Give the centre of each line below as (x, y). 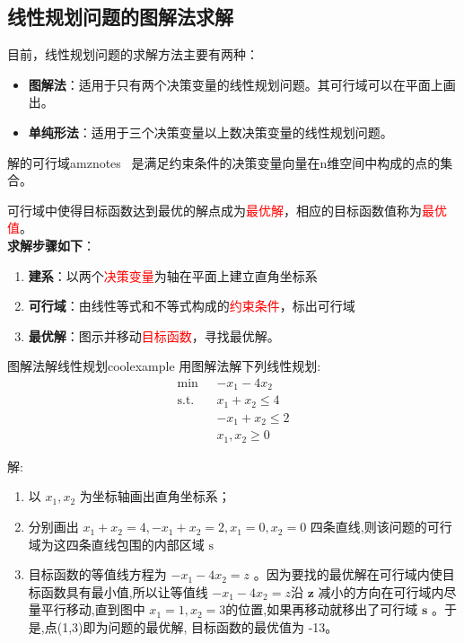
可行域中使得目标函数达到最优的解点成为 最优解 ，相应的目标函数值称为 (214, 210)
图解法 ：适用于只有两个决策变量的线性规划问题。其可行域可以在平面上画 (242, 84)
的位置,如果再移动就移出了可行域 (322, 609)
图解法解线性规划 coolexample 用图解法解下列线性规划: (164, 366)
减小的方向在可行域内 (381, 591)
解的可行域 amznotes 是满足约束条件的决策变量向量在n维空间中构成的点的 (224, 162)
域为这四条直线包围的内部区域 (116, 544)
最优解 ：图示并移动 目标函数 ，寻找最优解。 (154, 335)
